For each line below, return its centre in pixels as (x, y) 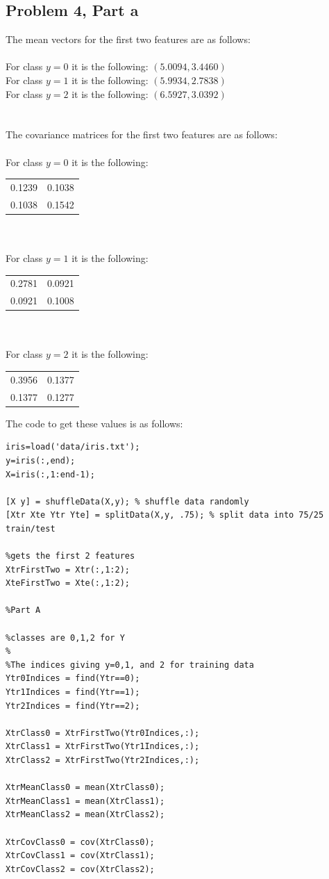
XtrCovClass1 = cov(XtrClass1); (80, 856)
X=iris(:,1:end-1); (50, 474)
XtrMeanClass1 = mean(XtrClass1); (85, 801)
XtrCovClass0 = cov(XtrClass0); (80, 842)
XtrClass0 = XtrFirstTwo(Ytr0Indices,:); (103, 733)
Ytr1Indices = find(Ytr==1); (73, 692)
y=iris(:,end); (41, 460)
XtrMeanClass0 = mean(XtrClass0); (85, 788)
